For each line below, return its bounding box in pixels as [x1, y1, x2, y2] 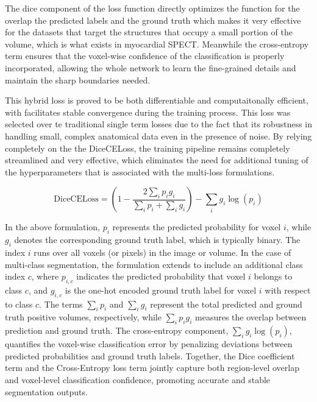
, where [31, 270, 59, 283]
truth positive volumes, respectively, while [5, 311, 162, 323]
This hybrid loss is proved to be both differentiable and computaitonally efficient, [5, 94, 308, 107]
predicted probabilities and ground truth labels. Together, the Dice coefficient [5, 349, 295, 362]
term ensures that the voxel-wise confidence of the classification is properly [5, 49, 285, 62]
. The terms [38, 297, 83, 310]
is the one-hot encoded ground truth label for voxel [65, 283, 257, 296]
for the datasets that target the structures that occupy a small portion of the [5, 26, 293, 38]
